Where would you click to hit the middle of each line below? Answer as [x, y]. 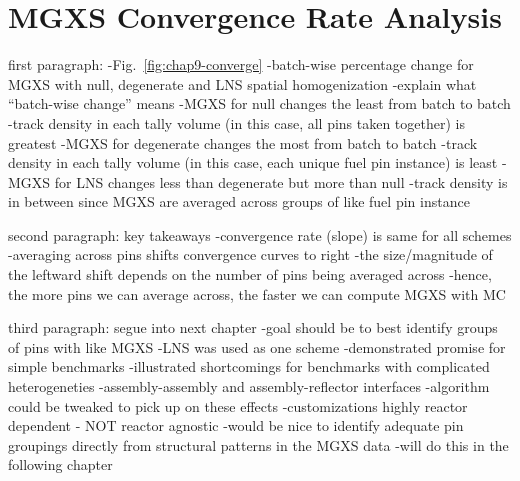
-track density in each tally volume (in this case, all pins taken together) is [236, 122]
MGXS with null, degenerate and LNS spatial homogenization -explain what [242, 83]
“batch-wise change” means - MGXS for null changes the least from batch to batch [259, 103]
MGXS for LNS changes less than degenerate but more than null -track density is [258, 181]
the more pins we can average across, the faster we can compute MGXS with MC [257, 293]
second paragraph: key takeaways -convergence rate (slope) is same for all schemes [260, 234]
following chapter [60, 464]
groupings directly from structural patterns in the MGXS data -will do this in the [258, 444]
